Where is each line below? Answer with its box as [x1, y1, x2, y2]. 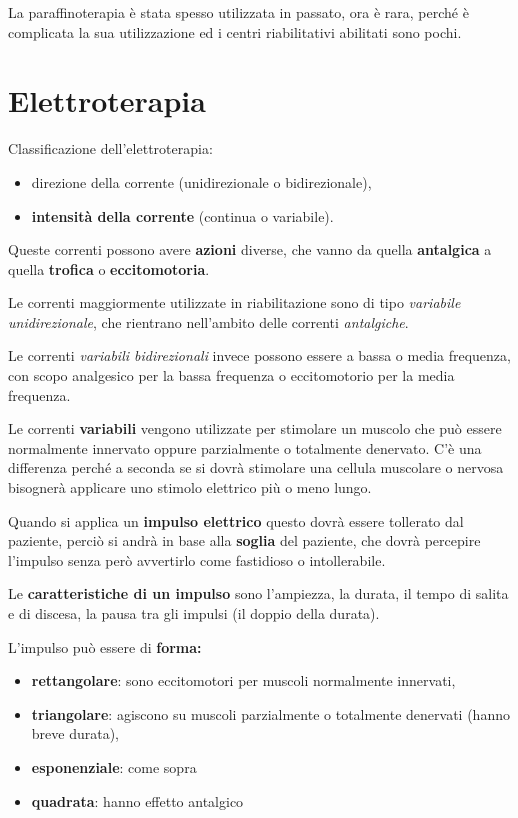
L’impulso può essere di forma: [8, 636, 202, 657]
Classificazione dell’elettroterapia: [8, 138, 213, 159]
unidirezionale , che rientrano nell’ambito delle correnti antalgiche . [8, 311, 409, 332]
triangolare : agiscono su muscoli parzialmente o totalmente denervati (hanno [31, 703, 510, 724]
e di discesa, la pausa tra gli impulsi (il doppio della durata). [8, 603, 380, 623]
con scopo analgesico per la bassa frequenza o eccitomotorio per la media [8, 365, 455, 386]
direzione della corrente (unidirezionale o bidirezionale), [31, 171, 372, 192]
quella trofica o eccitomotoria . [8, 258, 210, 279]
